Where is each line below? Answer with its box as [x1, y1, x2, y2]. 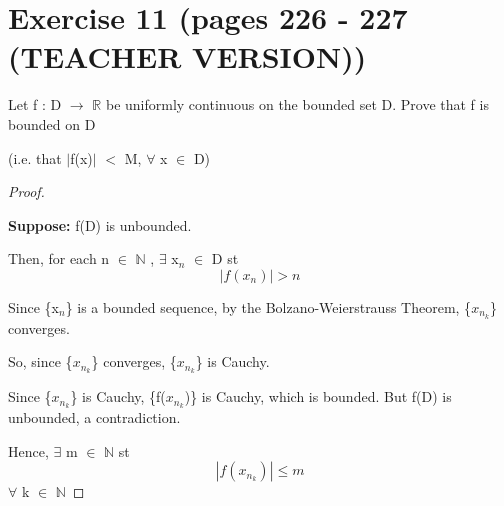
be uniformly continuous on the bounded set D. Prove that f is [105, 94, 489, 115]
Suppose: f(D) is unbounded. [8, 214, 192, 235]
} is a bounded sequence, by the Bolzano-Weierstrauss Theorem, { [65, 296, 472, 317]
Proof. [8, 181, 45, 202]
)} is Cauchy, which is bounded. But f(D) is [184, 386, 452, 407]
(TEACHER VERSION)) [8, 36, 367, 77]
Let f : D [8, 94, 62, 115]
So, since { [8, 351, 73, 372]
